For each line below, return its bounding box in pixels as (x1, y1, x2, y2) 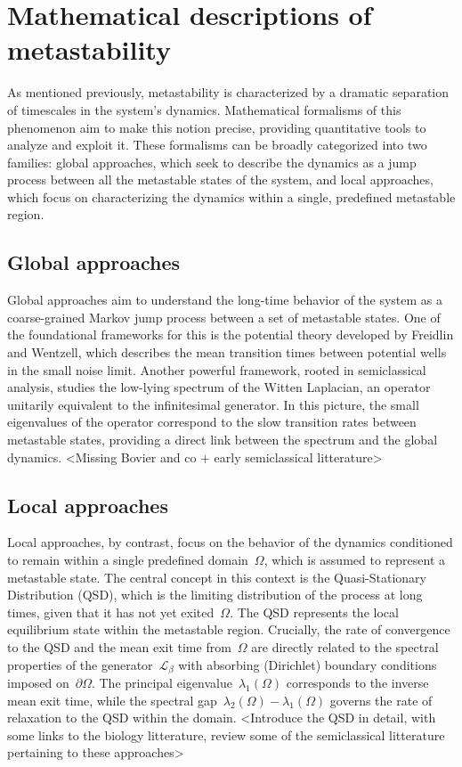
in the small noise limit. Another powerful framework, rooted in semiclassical (7, 360, 426, 379)
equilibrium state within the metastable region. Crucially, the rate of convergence (7, 620, 450, 639)
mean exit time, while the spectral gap (7, 690, 217, 709)
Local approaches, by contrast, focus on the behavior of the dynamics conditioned (7, 533, 453, 551)
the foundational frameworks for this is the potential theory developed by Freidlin (7, 325, 454, 344)
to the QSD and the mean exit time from (7, 637, 231, 656)
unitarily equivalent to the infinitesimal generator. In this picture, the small (7, 395, 419, 413)
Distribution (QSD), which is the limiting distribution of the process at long (7, 585, 423, 604)
